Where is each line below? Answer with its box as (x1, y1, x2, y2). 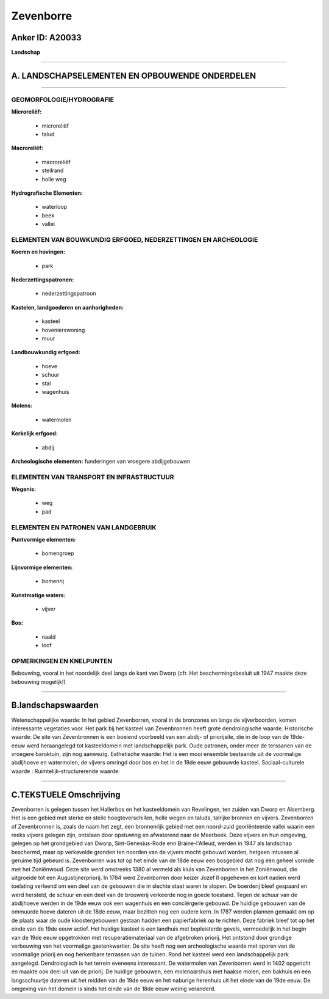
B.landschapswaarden (11, 700, 99, 711)
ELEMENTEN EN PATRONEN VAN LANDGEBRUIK (11, 523, 157, 531)
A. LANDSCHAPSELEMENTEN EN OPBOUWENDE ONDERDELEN (11, 70, 256, 81)
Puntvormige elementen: (11, 536, 76, 543)
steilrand (41, 167, 64, 174)
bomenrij (41, 578, 64, 585)
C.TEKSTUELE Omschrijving (11, 790, 121, 800)
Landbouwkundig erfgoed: (11, 349, 80, 356)
